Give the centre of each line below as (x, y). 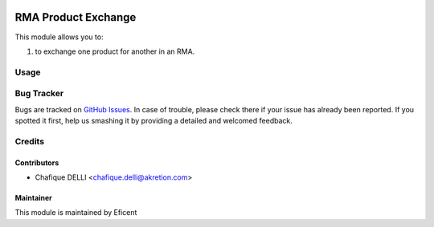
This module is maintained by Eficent (76, 213)
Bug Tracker (39, 94)
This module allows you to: (59, 37)
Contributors (37, 162)
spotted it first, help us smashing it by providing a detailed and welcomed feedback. (154, 121)
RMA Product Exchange (76, 17)
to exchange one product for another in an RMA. (115, 51)
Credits (29, 141)
